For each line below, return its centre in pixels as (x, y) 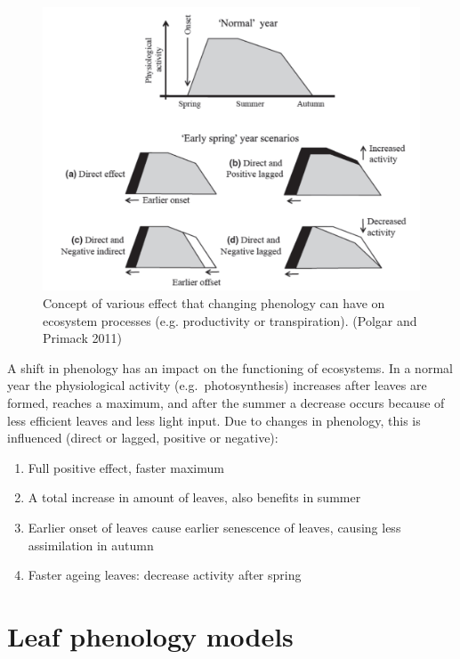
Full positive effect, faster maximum (126, 467)
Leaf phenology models (150, 635)
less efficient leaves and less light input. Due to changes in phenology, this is (214, 420)
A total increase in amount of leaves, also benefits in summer (194, 497)
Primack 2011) (82, 338)
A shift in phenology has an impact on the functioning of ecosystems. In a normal (230, 367)
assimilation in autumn (91, 545)
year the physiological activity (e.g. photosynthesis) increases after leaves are (217, 385)
